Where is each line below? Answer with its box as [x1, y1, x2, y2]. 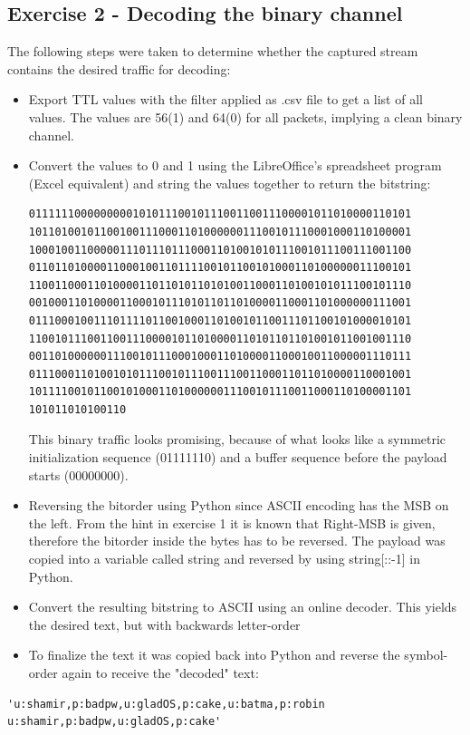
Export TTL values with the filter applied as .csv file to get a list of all [28, 90, 423, 109]
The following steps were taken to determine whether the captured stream [7, 42, 418, 61]
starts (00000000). [28, 465, 129, 484]
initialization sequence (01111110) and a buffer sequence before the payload [28, 448, 447, 467]
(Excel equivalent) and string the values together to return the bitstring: [28, 173, 431, 192]
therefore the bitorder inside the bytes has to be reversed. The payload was [28, 531, 446, 550]
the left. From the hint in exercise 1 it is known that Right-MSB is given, [28, 513, 436, 532]
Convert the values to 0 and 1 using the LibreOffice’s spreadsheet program [28, 156, 442, 175]
